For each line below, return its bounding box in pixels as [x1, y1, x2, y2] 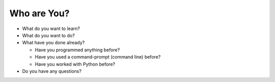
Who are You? [9, 8, 70, 19]
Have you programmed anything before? [35, 46, 120, 53]
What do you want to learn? [22, 25, 80, 32]
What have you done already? [22, 40, 85, 46]
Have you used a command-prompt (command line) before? [35, 54, 161, 60]
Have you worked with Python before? [35, 61, 116, 67]
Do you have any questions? [22, 68, 81, 74]
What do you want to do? [22, 32, 75, 38]
